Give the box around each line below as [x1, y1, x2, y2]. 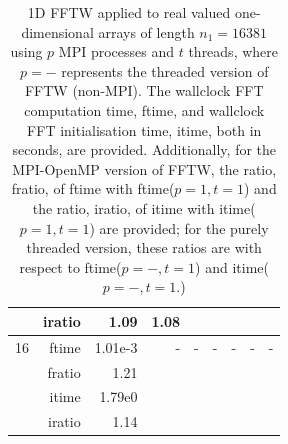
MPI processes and [58, 41, 174, 62]
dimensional [21, 21, 94, 42]
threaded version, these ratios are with [26, 237, 262, 258]
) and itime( [195, 256, 269, 277]
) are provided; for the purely [89, 217, 269, 238]
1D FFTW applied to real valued [27, 2, 231, 22]
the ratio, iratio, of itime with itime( [32, 197, 256, 218]
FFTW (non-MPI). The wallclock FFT [24, 80, 264, 101]
